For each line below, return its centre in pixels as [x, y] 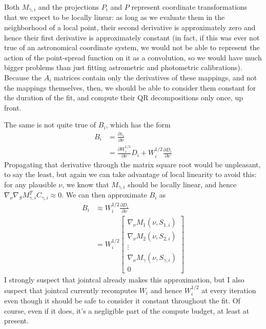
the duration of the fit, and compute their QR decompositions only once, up [124, 97]
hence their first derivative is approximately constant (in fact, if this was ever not [132, 37]
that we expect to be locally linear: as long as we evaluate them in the [115, 17]
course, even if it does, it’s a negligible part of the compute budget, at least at [127, 310]
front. [13, 107]
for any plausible [30, 184]
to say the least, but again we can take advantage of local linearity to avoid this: [130, 174]
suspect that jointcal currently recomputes [70, 290]
